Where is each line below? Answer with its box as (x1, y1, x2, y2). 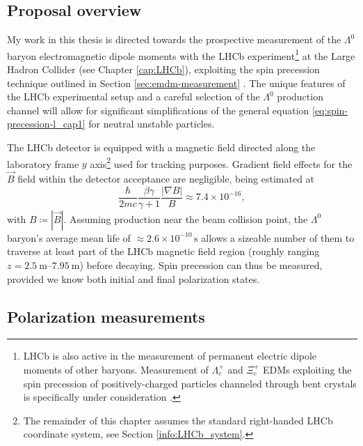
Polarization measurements (7, 305, 205, 327)
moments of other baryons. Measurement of (23, 362, 209, 376)
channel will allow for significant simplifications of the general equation (7, 102, 309, 117)
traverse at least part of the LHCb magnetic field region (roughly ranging (7, 244, 320, 259)
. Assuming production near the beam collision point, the (63, 211, 308, 226)
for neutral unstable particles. (88, 116, 215, 131)
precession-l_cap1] (7, 116, 86, 131)
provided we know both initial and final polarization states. (7, 271, 260, 286)
